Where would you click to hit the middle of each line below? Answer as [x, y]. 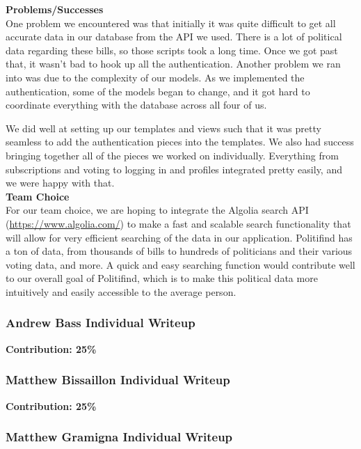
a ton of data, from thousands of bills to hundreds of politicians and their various [179, 251]
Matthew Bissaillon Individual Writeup [118, 380]
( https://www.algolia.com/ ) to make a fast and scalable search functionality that [178, 223]
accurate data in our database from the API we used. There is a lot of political [174, 37]
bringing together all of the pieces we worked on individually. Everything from [172, 155]
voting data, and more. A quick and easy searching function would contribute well [180, 264]
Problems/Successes [55, 9]
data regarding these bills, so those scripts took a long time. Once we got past [172, 50]
